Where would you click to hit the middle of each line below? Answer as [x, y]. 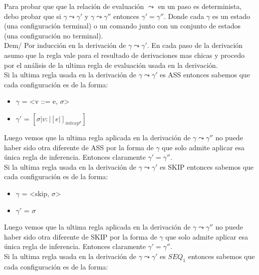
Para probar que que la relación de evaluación [74, 6]
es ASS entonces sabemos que [205, 75]
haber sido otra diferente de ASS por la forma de [79, 147]
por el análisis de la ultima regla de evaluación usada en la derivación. [111, 65]
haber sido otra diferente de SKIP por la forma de [81, 236]
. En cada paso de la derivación [195, 45]
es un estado [231, 16]
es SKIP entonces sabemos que [207, 166]
